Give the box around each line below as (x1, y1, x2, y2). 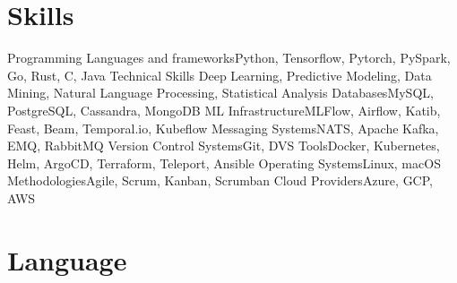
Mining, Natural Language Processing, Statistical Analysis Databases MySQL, (7, 83, 434, 102)
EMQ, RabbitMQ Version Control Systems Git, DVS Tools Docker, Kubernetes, (7, 136, 440, 155)
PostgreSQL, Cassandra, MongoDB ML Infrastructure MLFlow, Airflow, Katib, (7, 100, 441, 119)
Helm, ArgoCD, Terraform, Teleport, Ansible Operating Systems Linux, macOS (7, 153, 441, 172)
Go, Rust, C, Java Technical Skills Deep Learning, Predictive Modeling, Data (7, 65, 432, 84)
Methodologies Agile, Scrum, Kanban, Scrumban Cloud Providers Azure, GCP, (7, 171, 433, 190)
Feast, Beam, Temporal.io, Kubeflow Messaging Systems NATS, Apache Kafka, (7, 118, 439, 137)
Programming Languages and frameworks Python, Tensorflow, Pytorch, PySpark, (7, 48, 451, 67)
